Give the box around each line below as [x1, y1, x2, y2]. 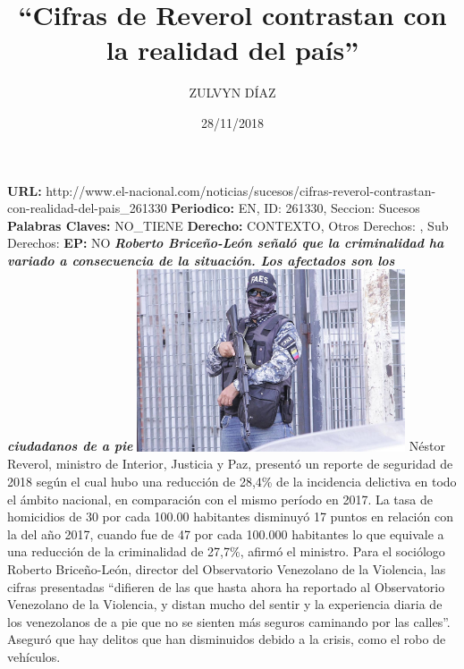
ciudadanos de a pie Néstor [7, 436, 446, 455]
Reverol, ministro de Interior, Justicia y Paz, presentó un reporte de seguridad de [7, 454, 453, 473]
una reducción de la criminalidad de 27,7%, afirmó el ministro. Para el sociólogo [7, 542, 445, 561]
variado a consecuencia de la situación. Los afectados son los [7, 250, 395, 269]
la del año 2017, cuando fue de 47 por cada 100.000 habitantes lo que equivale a [7, 524, 444, 543]
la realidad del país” [105, 31, 359, 68]
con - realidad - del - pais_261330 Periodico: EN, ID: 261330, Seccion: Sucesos [7, 199, 420, 217]
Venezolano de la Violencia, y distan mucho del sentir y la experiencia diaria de [7, 595, 443, 614]
